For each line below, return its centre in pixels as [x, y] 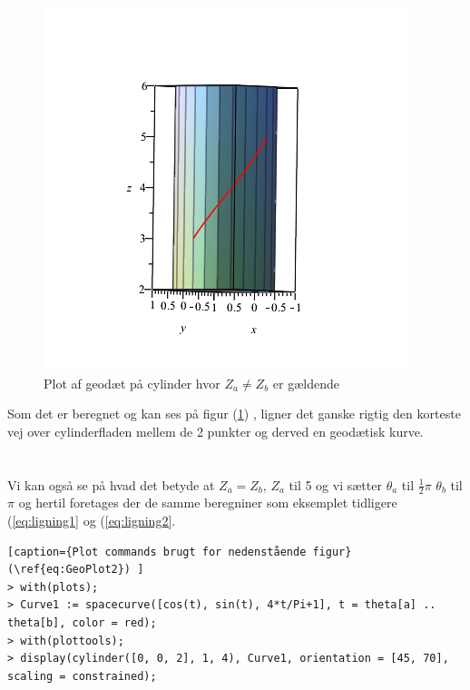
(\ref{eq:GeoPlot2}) [69, 570]
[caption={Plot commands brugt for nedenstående [157, 552]
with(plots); [59, 587]
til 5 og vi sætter [335, 484]
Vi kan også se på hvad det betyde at [111, 484]
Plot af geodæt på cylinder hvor [132, 383]
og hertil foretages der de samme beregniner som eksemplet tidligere [208, 503]
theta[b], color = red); [82, 622]
